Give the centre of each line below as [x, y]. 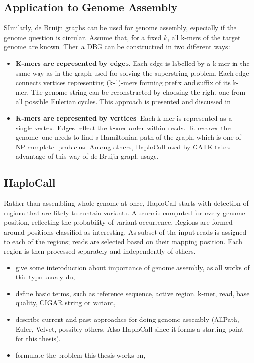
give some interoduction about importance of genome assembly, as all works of [132, 267]
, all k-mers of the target [204, 37]
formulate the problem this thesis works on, [80, 354]
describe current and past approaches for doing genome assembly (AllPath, [127, 319]
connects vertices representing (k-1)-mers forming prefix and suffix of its [123, 82]
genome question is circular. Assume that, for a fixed [83, 37]
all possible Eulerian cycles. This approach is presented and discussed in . [125, 101]
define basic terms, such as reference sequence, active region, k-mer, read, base [132, 293]
